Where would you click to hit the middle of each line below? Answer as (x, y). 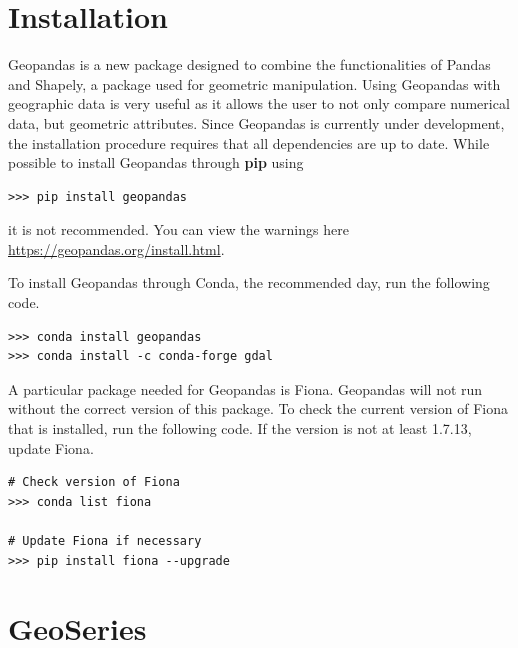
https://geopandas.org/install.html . (116, 248)
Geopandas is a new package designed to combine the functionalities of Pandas (249, 64)
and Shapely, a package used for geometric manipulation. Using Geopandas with (254, 83)
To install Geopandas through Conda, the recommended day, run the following (249, 282)
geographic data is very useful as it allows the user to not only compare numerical (259, 103)
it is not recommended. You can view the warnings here (178, 229)
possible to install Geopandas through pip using (156, 162)
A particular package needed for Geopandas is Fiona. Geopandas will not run (245, 388)
